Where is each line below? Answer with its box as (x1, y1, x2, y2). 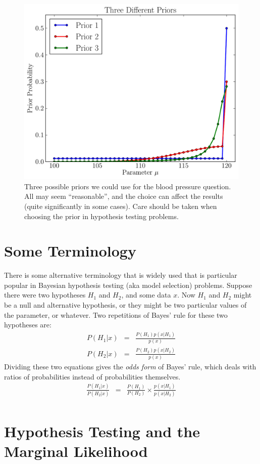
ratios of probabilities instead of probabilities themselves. (4, 371, 181, 382)
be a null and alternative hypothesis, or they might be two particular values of (4, 300, 247, 310)
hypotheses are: (4, 319, 51, 330)
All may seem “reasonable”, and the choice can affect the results (24, 191, 223, 201)
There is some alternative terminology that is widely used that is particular (4, 270, 237, 280)
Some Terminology (4, 240, 136, 261)
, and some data (121, 289, 171, 300)
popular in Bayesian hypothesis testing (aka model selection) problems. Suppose (4, 279, 252, 290)
